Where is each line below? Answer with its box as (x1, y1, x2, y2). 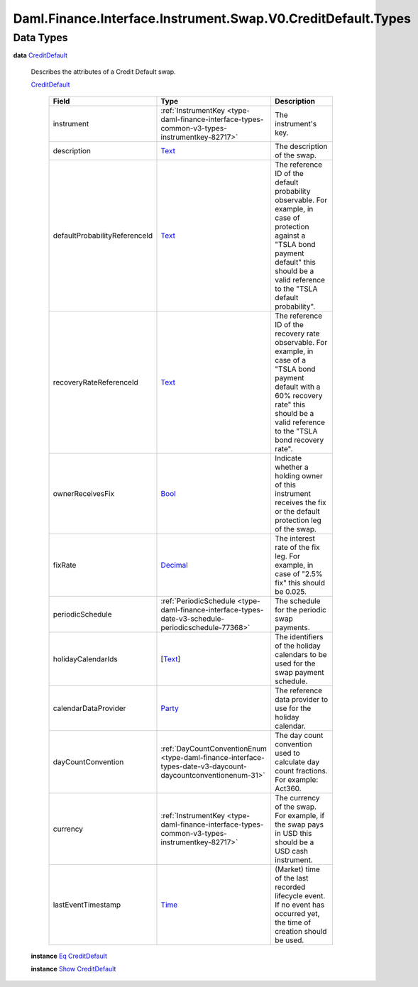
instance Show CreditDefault (31, 964, 116, 973)
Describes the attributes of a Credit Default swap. (31, 67, 177, 76)
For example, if (274, 810, 325, 820)
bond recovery (274, 435, 324, 445)
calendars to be (274, 649, 327, 659)
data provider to (274, 694, 329, 704)
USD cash (274, 846, 309, 856)
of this (274, 480, 296, 490)
